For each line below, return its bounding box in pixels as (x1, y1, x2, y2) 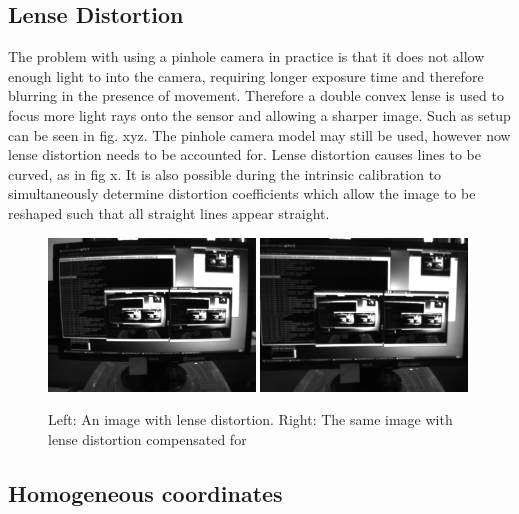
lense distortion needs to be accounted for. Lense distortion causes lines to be (8, 144, 482, 165)
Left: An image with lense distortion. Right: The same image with (48, 409, 453, 430)
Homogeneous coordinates (8, 477, 283, 508)
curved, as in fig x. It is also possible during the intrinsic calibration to (8, 163, 442, 184)
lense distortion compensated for (48, 428, 247, 449)
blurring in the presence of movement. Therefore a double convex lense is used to (8, 85, 504, 106)
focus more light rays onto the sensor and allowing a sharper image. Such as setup (8, 104, 511, 125)
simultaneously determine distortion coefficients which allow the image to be (8, 183, 476, 204)
